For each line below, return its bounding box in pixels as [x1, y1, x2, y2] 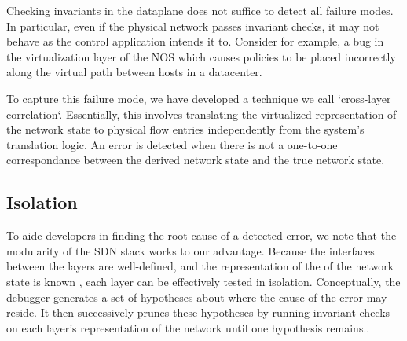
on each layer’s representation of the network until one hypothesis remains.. [6, 319, 370, 335]
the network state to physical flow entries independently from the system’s [6, 121, 365, 137]
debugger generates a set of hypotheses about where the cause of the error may [6, 288, 387, 305]
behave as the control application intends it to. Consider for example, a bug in [6, 33, 384, 49]
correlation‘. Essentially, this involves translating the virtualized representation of [6, 105, 397, 122]
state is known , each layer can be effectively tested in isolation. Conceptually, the [6, 273, 401, 289]
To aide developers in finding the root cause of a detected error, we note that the [6, 227, 397, 244]
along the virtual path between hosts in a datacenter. [6, 64, 262, 80]
